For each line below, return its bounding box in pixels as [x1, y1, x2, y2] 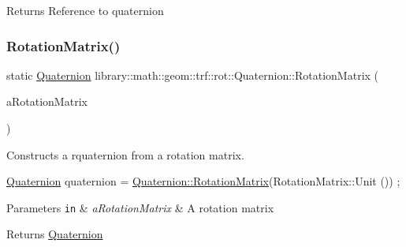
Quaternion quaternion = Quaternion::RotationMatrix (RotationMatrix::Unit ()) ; [6, 173, 400, 189]
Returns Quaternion [6, 226, 103, 242]
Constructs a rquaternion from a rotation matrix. [6, 146, 244, 163]
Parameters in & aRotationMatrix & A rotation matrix [6, 199, 274, 215]
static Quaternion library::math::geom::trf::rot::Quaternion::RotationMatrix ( [6, 66, 379, 83]
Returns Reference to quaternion [6, 2, 164, 18]
